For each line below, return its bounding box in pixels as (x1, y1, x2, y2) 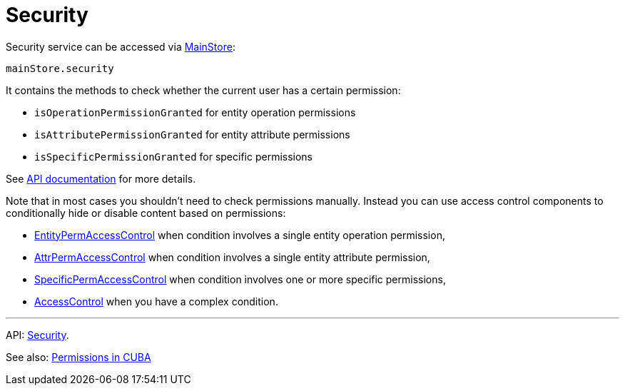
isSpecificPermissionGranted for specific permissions (34, 150, 313, 163)
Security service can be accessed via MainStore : (6, 40, 235, 53)
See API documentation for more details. (6, 172, 196, 185)
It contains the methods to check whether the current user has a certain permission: (6, 83, 401, 96)
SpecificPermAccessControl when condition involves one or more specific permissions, (34, 273, 446, 285)
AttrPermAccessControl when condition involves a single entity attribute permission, (34, 250, 430, 263)
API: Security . (6, 328, 69, 341)
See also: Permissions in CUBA (6, 350, 151, 363)
